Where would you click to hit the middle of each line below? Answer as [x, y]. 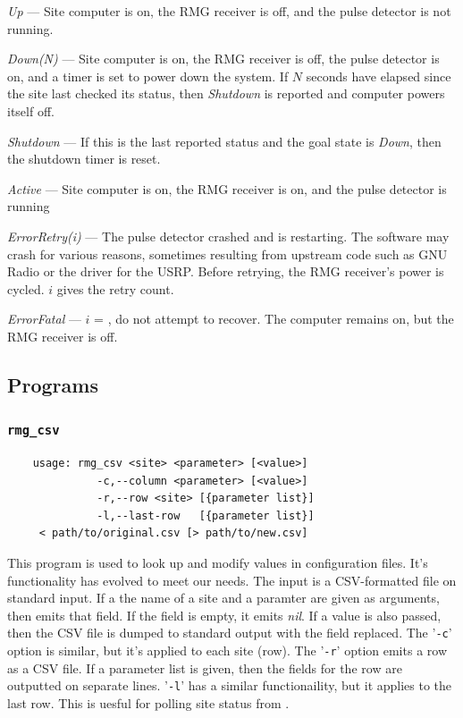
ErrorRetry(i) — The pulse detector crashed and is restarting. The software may [228, 236]
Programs [53, 384]
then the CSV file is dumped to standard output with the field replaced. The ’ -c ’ [230, 633]
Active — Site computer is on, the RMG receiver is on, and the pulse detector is [227, 188]
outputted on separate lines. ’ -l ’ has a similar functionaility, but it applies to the [230, 685]
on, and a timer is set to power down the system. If [148, 76]
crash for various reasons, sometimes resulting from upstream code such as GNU [227, 253]
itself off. [31, 110]
